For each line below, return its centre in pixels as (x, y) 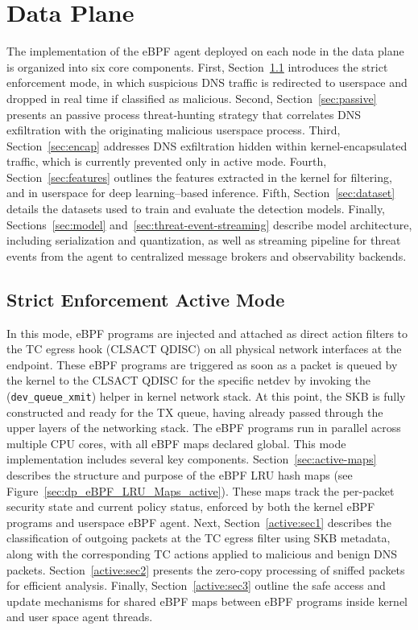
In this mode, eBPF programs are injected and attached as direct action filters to (207, 333)
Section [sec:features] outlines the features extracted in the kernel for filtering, (199, 177)
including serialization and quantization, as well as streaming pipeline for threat (204, 240)
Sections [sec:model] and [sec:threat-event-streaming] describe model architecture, (209, 224)
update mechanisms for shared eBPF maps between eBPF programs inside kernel (207, 601)
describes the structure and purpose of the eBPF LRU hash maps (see (180, 475)
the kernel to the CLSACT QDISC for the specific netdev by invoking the (189, 380)
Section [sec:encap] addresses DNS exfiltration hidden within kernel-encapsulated (207, 145)
